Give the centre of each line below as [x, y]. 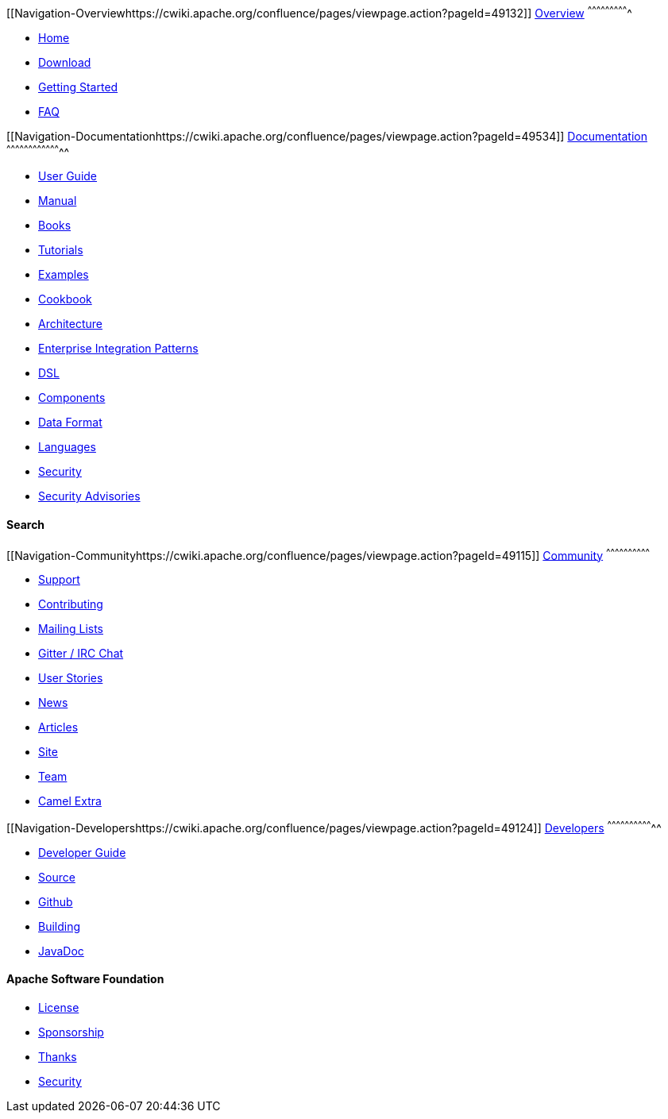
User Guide [68, 176]
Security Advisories [89, 496]
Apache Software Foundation [85, 979]
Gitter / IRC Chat [81, 654]
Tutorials [61, 250]
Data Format [70, 423]
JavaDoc [61, 951]
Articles [58, 727]
